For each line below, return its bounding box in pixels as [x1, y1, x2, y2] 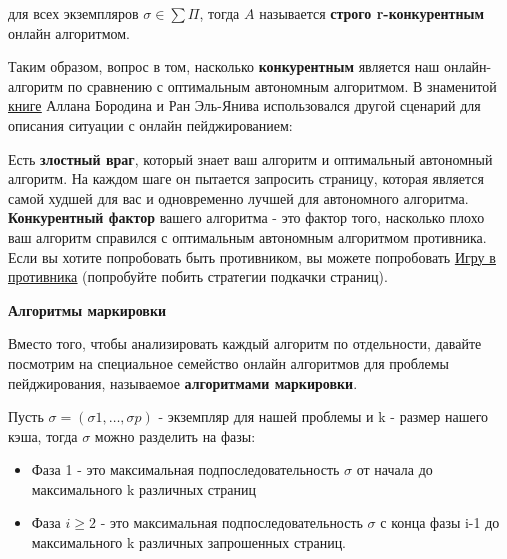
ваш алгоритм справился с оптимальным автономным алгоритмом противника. [8, 226, 487, 247]
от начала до [356, 459, 433, 480]
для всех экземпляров [8, 3, 139, 23]
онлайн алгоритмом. [8, 22, 131, 43]
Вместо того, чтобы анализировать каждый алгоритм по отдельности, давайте [8, 333, 482, 354]
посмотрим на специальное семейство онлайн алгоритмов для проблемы [8, 352, 449, 373]
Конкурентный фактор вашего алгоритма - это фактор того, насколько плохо [8, 207, 485, 228]
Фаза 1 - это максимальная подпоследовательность [31, 459, 340, 480]
